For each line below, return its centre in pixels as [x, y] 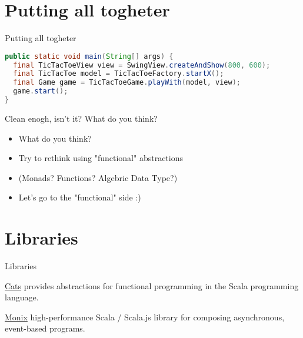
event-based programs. [45, 328]
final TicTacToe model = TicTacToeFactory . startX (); [119, 74]
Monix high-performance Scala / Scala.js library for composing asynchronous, [145, 317]
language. [22, 297]
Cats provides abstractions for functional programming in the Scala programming [152, 285]
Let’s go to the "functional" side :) [80, 197]
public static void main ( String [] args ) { [89, 56]
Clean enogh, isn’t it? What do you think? [81, 118]
